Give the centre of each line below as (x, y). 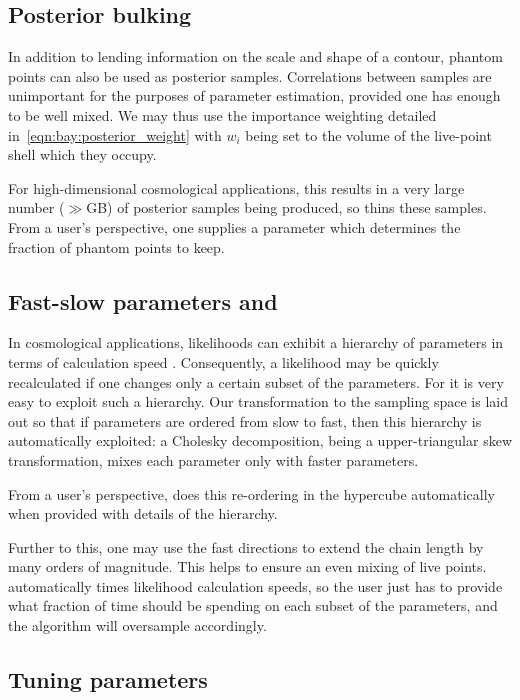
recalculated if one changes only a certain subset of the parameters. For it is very (256, 381)
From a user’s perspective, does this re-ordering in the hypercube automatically (251, 493)
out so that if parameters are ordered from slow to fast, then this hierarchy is (245, 420)
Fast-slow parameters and (143, 300)
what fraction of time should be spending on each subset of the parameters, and (253, 605)
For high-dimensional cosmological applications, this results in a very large (236, 187)
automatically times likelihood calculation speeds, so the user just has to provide (255, 585)
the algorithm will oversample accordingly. (137, 625)
